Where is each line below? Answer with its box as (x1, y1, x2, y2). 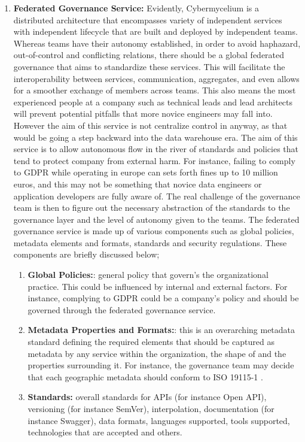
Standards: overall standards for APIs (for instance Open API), (28, 390, 267, 403)
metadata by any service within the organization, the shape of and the (28, 347, 286, 359)
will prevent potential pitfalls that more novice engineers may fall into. (13, 107, 273, 120)
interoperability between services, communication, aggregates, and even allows (13, 72, 300, 84)
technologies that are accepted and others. (28, 426, 182, 438)
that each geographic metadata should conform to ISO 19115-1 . (28, 370, 263, 383)
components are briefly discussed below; (13, 248, 160, 261)
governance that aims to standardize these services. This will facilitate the (13, 60, 285, 72)
